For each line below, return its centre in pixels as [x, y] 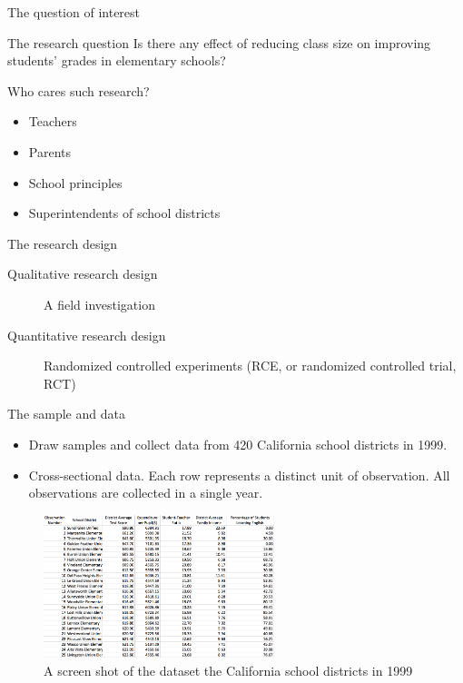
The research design [63, 243]
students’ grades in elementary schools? [117, 60]
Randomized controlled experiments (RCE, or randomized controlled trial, [250, 366]
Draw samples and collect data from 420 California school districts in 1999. [238, 444]
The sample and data [66, 414]
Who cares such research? [79, 90]
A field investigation [99, 304]
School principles [75, 182]
